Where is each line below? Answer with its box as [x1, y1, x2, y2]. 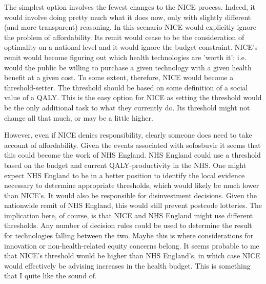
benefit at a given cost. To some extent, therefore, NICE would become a [4, 72, 234, 83]
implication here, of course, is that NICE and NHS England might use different [4, 210, 253, 220]
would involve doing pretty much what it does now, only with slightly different [4, 11, 251, 22]
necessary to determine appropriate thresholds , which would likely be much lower [4, 180, 259, 191]
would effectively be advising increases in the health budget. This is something [4, 260, 251, 271]
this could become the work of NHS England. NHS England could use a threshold [4, 149, 261, 160]
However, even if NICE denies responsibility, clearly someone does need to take [4, 129, 252, 140]
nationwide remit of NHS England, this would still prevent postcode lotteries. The [4, 200, 262, 211]
